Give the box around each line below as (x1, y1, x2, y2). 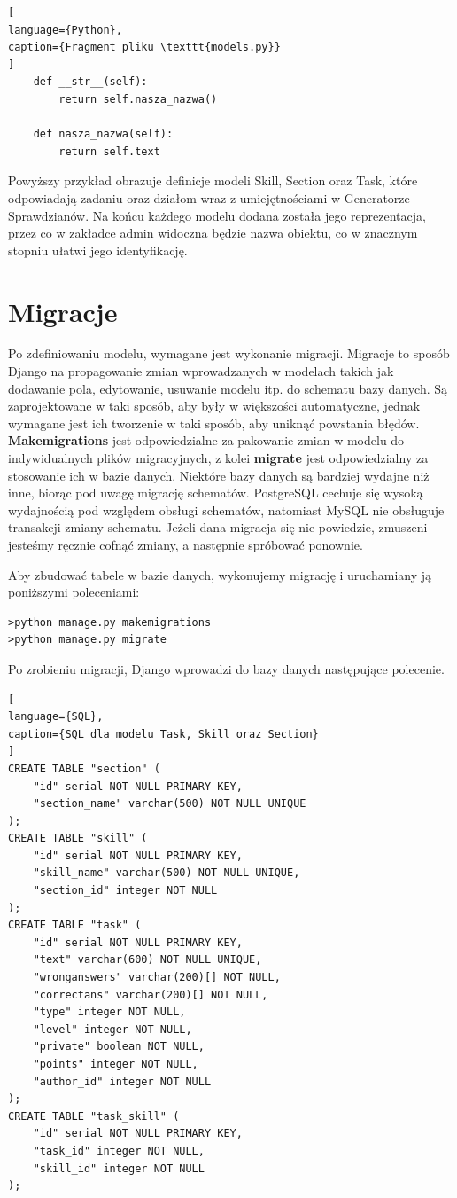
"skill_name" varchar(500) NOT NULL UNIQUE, (33, 866, 300, 880)
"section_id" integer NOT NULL (33, 884, 218, 897)
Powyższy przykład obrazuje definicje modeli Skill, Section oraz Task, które (8, 171, 418, 190)
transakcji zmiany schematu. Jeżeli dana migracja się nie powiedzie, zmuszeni (8, 518, 428, 536)
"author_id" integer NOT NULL (33, 1075, 212, 1088)
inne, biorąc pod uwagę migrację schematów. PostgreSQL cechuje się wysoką (8, 483, 423, 502)
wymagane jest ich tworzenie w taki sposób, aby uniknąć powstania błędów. (8, 413, 420, 432)
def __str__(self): (33, 75, 148, 89)
